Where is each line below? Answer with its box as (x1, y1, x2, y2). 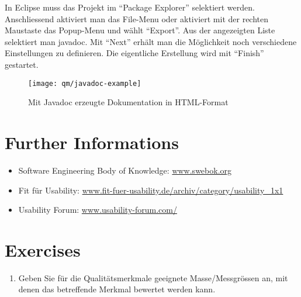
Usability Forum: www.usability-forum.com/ (18, 203, 177, 216)
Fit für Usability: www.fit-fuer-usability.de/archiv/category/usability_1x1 (18, 184, 283, 196)
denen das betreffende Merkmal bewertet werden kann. (18, 283, 216, 295)
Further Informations (5, 130, 179, 154)
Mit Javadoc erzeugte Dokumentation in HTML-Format (28, 96, 229, 108)
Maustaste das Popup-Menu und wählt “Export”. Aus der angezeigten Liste (5, 24, 275, 36)
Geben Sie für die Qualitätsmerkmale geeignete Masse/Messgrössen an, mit (18, 271, 288, 284)
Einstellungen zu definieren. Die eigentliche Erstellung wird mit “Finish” (5, 47, 264, 59)
